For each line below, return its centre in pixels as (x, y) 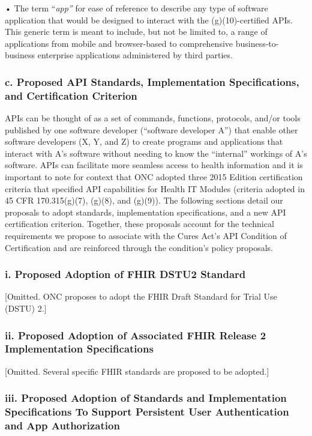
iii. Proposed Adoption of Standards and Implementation (146, 398)
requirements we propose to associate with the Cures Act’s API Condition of (146, 236)
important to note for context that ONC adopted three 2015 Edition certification (154, 177)
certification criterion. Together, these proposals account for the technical (139, 224)
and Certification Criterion (71, 95)
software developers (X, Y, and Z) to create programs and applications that (144, 141)
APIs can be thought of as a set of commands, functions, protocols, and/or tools (153, 118)
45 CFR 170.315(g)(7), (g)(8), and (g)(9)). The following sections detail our (144, 200)
